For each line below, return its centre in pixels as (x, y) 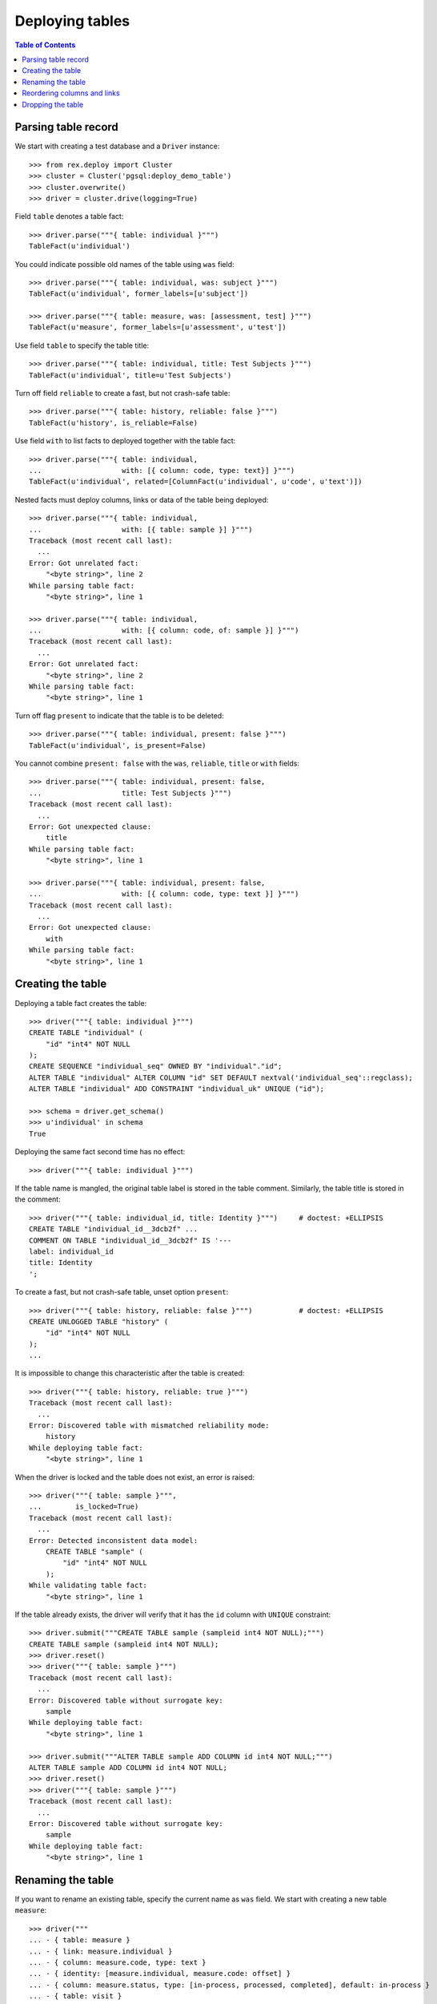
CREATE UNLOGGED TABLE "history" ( (99, 1321)
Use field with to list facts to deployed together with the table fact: (125, 441)
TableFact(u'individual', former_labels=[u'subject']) (139, 294)
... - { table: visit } (76, 1996)
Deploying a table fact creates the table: (81, 1003)
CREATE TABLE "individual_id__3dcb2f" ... (114, 1229)
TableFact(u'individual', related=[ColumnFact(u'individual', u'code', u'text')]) (196, 482)
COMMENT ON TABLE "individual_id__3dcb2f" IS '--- (130, 1240)
